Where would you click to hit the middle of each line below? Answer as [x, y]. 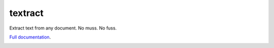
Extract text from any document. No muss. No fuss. [63, 28]
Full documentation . [30, 37]
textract [26, 13]
